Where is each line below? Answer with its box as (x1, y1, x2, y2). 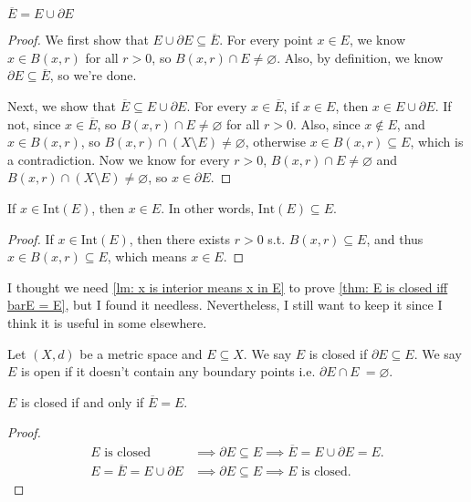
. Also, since (292, 114, 361, 133)
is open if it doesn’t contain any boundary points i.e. (21, 362, 316, 381)
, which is (410, 132, 464, 151)
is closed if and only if (21, 392, 144, 411)
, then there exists (129, 229, 231, 248)
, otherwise (245, 132, 306, 151)
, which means (107, 247, 187, 266)
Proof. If (7, 229, 54, 248)
